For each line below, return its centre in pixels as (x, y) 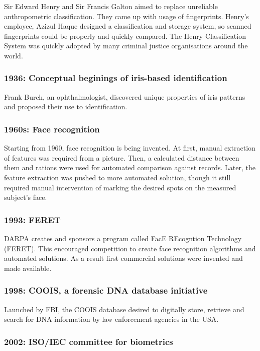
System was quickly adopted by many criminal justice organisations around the (126, 46)
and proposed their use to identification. (66, 107)
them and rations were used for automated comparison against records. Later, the (130, 167)
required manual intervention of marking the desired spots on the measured (120, 187)
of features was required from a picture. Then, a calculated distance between (122, 157)
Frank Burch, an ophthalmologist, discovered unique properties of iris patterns (125, 96)
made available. (28, 268)
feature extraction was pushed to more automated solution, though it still (117, 177)
